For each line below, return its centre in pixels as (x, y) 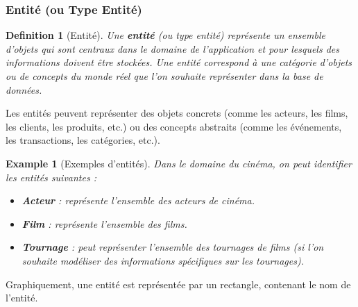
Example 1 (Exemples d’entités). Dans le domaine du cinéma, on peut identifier (179, 163)
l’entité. (22, 298)
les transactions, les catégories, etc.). (83, 140)
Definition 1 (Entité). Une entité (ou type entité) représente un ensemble (165, 35)
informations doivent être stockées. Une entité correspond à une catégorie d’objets (179, 62)
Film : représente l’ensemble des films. (104, 223)
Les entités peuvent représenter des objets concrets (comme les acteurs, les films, (177, 113)
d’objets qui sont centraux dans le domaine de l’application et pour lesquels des (172, 48)
